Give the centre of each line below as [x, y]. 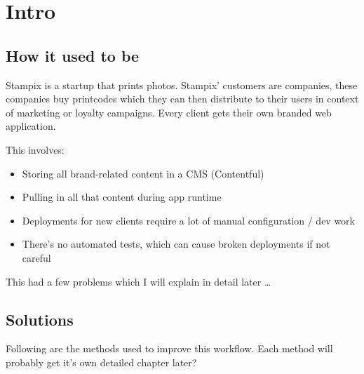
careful [36, 257]
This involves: [35, 149]
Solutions [40, 319]
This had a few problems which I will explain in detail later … [139, 281]
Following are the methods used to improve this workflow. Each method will [169, 348]
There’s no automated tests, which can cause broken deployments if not [176, 244]
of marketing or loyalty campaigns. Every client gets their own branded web [169, 112]
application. [31, 126]
